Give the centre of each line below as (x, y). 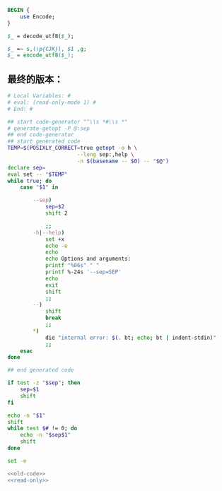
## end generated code (41, 370)
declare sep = (27, 167)
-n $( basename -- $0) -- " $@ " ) (123, 161)
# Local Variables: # (39, 96)
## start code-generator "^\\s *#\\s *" (68, 122)
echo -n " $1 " (27, 415)
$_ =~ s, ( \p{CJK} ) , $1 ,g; (47, 49)
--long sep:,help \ (105, 155)
